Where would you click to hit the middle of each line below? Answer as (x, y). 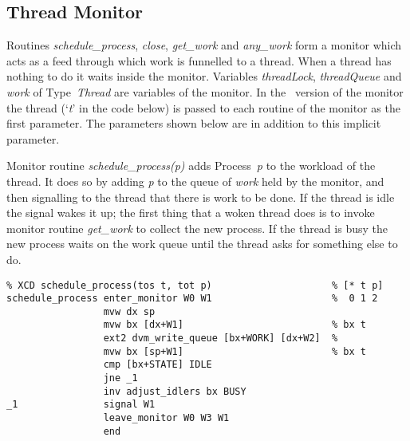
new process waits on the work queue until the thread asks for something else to (202, 244)
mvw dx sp (129, 311)
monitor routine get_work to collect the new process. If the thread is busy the (197, 228)
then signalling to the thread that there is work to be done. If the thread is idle (201, 197)
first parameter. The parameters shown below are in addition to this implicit (194, 123)
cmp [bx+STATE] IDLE (158, 365)
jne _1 (120, 378)
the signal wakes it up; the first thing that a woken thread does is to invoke (191, 213)
